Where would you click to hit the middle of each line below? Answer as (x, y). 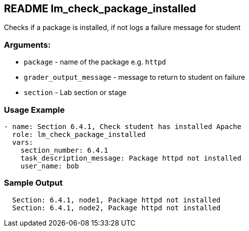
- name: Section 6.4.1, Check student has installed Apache (123, 126)
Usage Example (34, 110)
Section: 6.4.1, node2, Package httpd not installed (116, 208)
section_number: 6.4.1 (64, 150)
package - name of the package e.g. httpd (95, 62)
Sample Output (33, 183)
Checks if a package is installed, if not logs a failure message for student (122, 28)
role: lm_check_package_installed (79, 134)
